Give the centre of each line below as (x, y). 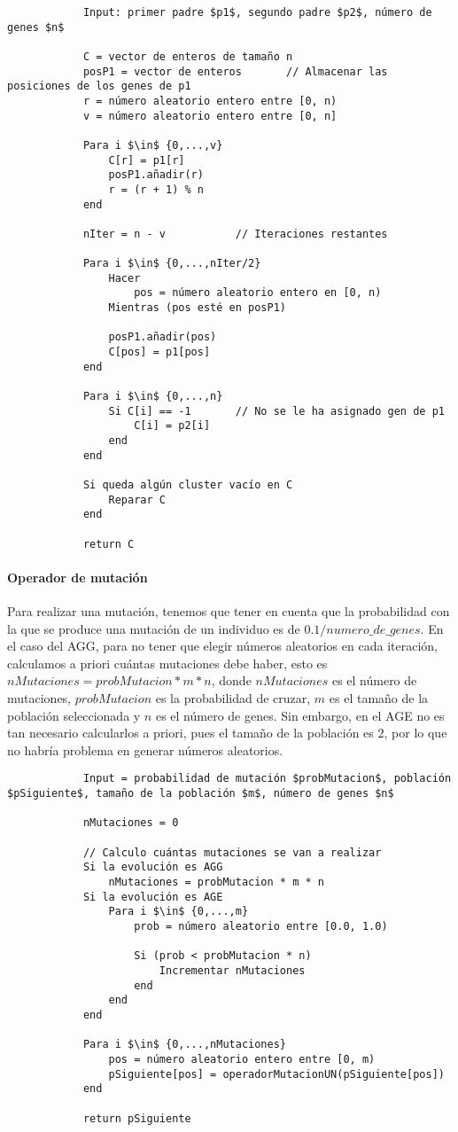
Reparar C (137, 500)
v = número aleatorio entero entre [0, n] (210, 116)
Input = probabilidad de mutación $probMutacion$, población (267, 779)
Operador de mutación (78, 577)
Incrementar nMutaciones (232, 970)
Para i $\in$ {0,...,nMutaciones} (184, 1045)
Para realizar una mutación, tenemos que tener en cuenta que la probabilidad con (229, 611)
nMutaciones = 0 (131, 823)
